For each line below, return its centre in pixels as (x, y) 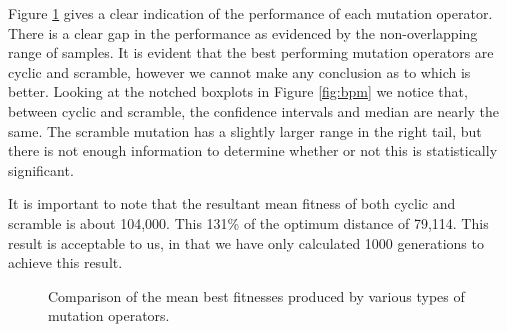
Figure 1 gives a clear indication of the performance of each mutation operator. (250, 13)
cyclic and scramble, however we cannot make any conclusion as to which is (239, 71)
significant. (41, 169)
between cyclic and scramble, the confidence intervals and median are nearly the (254, 110)
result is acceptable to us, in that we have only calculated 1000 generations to (246, 242)
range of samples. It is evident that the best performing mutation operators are (251, 52)
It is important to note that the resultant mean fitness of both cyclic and (232, 203)
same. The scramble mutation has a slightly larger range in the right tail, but (245, 130)
